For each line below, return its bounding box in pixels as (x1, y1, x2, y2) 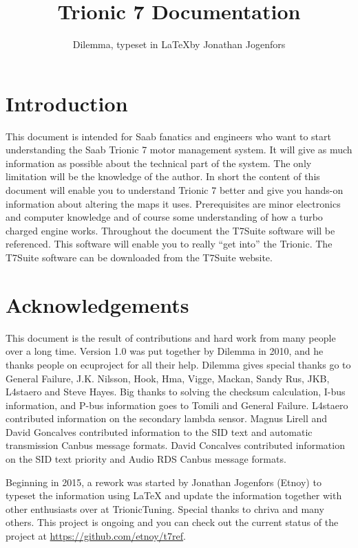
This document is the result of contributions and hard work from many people (6, 330, 336, 344)
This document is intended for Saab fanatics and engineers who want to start (6, 129, 332, 143)
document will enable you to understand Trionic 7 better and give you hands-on (6, 183, 344, 197)
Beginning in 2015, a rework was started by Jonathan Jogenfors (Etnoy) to (6, 474, 322, 489)
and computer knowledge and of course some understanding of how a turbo (6, 210, 323, 224)
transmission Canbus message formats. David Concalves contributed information (6, 438, 345, 452)
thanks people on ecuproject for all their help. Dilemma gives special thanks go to (6, 357, 351, 371)
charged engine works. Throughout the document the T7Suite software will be (6, 223, 335, 237)
